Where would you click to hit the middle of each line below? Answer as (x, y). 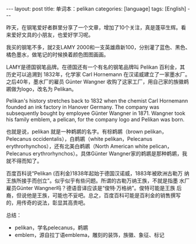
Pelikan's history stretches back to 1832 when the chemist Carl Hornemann (97, 101)
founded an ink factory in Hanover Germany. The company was (83, 107)
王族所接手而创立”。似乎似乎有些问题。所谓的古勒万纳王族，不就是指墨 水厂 (98, 181)
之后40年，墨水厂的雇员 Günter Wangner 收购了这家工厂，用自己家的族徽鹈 (98, 82)
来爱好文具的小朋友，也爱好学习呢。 (50, 35)
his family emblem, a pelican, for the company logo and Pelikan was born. (95, 119)
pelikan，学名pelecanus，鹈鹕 (51, 228)
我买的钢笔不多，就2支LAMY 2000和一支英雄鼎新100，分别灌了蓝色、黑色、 (98, 47)
